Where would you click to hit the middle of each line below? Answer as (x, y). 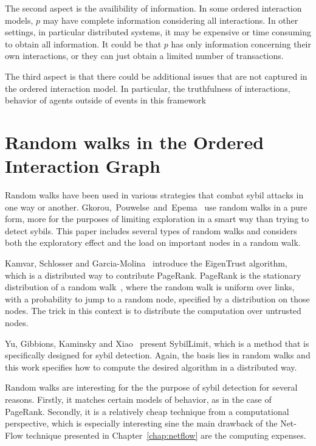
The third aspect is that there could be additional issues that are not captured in (156, 76)
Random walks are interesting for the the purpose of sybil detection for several (151, 387)
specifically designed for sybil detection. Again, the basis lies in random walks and (158, 355)
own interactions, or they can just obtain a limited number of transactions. (144, 56)
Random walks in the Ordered (135, 141)
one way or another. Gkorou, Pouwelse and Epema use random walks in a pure (156, 207)
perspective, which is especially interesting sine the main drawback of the (141, 423)
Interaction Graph (83, 166)
